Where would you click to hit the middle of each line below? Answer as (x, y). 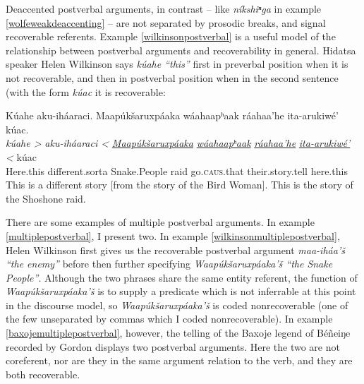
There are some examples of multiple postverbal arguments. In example (160, 222)
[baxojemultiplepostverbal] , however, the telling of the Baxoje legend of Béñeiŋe (178, 333)
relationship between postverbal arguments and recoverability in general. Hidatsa (181, 50)
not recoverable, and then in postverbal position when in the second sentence (172, 77)
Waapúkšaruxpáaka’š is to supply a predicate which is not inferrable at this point (181, 291)
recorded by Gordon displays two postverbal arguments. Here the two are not (173, 346)
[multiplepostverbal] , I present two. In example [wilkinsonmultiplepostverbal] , (173, 235)
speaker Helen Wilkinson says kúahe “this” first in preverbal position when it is (177, 64)
